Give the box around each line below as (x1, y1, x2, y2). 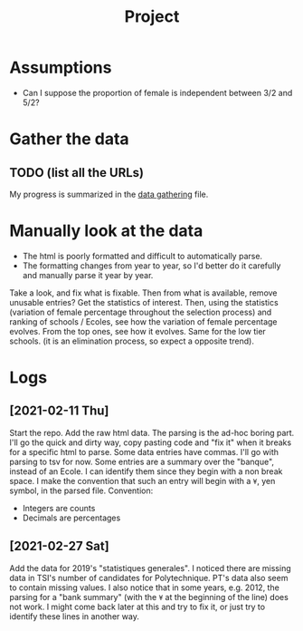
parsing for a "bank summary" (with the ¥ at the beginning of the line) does (9, 591, 289, 602)
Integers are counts (22, 502, 96, 513)
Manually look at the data (9, 220, 204, 241)
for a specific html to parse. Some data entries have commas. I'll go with (9, 446, 279, 457)
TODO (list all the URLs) (9, 165, 145, 180)
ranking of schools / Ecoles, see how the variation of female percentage (9, 315, 278, 327)
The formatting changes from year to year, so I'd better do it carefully (22, 260, 281, 271)
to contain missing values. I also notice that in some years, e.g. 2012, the (9, 582, 280, 593)
